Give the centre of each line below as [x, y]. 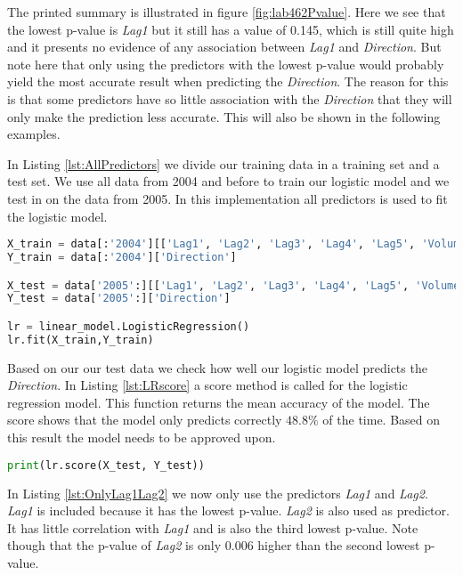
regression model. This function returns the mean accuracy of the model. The [219, 402]
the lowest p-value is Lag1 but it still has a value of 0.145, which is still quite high [231, 29]
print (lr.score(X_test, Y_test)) [106, 465]
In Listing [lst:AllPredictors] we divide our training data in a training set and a [223, 163]
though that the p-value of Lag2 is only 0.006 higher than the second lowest [214, 545]
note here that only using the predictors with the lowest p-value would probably [226, 64]
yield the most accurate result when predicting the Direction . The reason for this [228, 81]
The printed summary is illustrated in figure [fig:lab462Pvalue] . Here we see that [227, 12]
